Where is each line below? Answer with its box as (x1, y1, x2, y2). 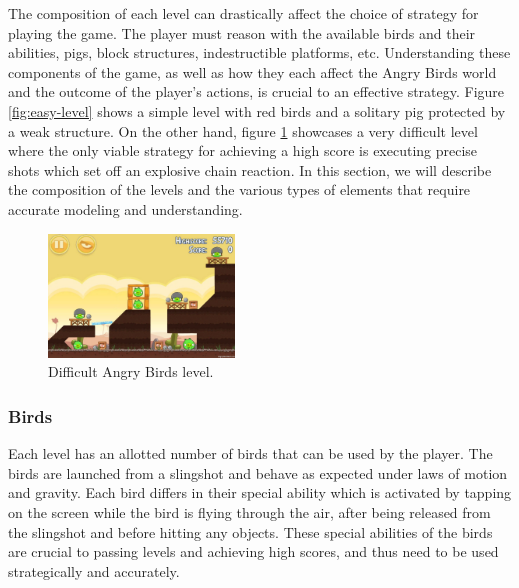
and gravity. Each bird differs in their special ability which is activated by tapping (8, 482, 512, 503)
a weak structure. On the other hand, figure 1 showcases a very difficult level (8, 120, 478, 141)
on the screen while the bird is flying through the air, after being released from (8, 502, 491, 523)
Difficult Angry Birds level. (48, 361, 214, 382)
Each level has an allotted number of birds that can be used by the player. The (8, 443, 493, 464)
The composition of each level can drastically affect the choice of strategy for (8, 3, 479, 23)
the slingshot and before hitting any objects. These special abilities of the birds (8, 521, 493, 542)
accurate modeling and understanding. (8, 198, 243, 219)
